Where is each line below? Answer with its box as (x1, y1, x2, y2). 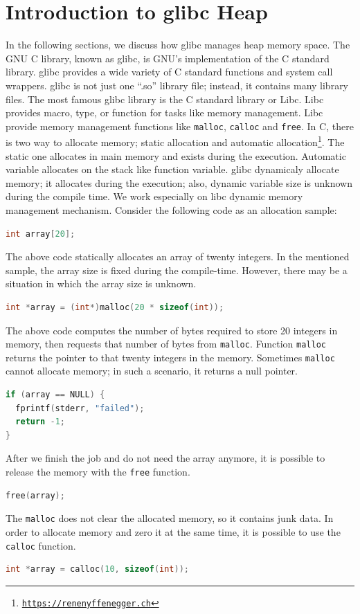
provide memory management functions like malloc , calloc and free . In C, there (6, 118, 354, 133)
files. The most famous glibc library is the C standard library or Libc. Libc (6, 91, 324, 106)
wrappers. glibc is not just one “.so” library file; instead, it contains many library (6, 78, 349, 92)
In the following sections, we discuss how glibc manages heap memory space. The (6, 37, 350, 52)
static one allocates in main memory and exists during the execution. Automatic (6, 148, 346, 163)
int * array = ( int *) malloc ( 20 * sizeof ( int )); (6, 302, 224, 312)
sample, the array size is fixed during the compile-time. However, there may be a (6, 262, 348, 277)
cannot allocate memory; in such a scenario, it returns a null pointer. (6, 363, 298, 378)
